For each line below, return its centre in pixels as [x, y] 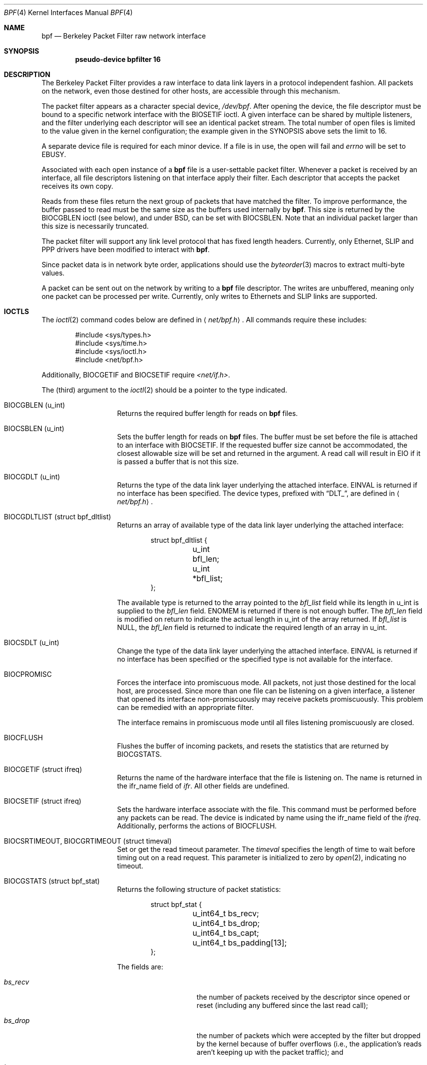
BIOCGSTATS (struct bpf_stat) [52, 881]
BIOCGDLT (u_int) [32, 477]
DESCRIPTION [27, 74]
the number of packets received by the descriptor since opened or [303, 997]
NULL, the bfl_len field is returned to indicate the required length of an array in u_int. [252, 627]
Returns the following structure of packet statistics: [199, 889]
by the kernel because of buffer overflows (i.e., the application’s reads [309, 1044]
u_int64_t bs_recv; [226, 913]
